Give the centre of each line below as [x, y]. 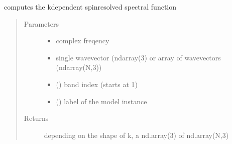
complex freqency [83, 41]
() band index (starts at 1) [97, 84]
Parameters [41, 23]
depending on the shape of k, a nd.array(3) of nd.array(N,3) [136, 135]
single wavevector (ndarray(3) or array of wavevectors [138, 57]
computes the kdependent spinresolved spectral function [90, 7]
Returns [36, 118]
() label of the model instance [101, 101]
